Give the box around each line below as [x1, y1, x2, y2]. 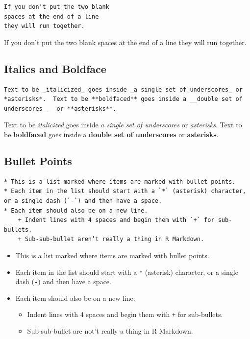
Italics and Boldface [4, 61, 106, 76]
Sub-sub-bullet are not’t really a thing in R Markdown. [27, 326, 193, 336]
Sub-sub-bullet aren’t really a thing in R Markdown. [25, 236, 204, 243]
